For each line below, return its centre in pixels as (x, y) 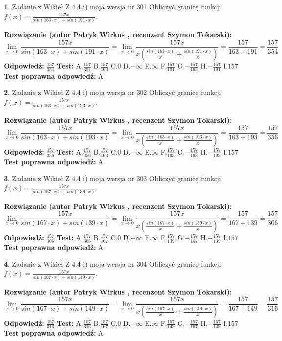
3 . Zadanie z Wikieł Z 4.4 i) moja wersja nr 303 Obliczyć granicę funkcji (113, 178)
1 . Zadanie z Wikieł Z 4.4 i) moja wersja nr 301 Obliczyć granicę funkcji (113, 6)
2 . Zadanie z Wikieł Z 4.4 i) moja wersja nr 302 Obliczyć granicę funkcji (113, 92)
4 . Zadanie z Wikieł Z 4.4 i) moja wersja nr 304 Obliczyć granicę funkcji (113, 263)
